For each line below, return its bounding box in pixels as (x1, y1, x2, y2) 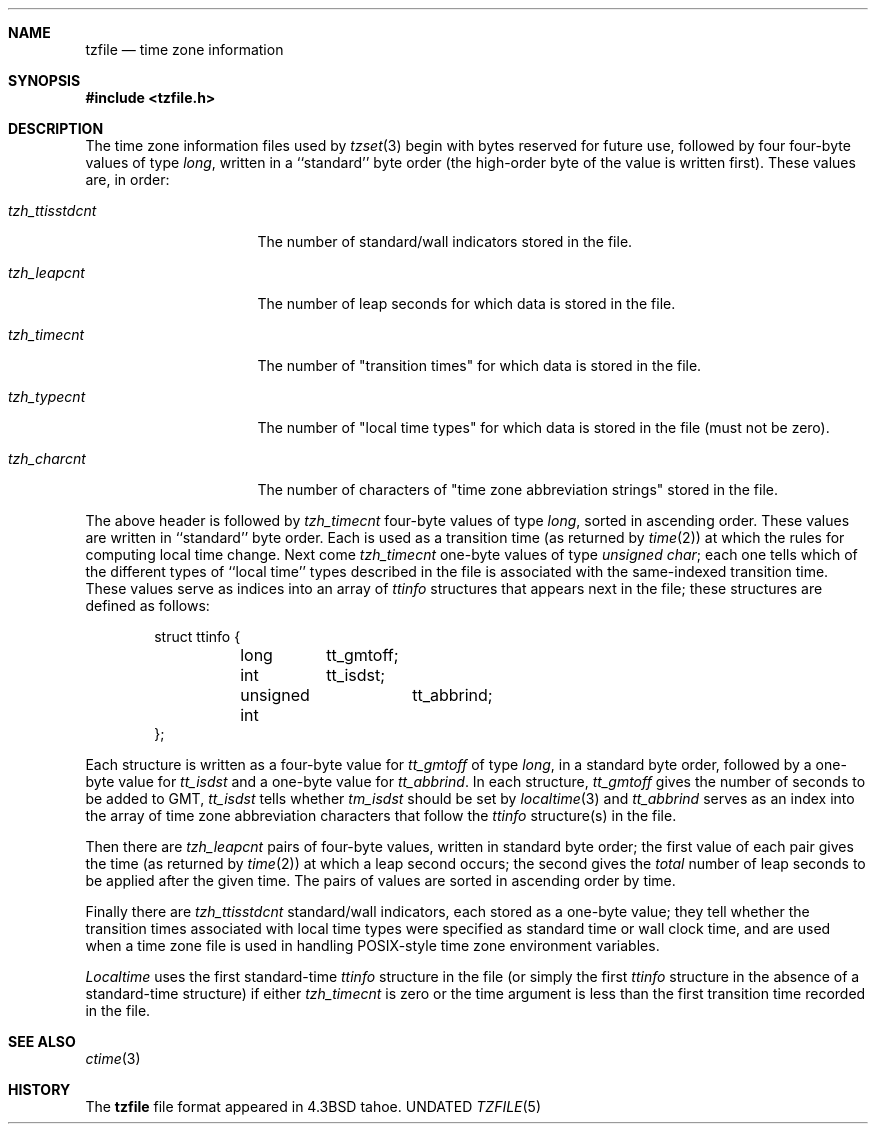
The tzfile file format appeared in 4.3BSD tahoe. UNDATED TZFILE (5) (85, 1098, 542, 1115)
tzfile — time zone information (85, 41, 284, 58)
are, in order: (85, 171, 170, 188)
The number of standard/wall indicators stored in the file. (257, 233, 633, 250)
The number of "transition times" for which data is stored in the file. (257, 357, 702, 374)
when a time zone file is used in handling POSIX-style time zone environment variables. (85, 937, 660, 954)
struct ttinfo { (154, 628, 241, 645)
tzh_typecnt (8, 388, 86, 405)
